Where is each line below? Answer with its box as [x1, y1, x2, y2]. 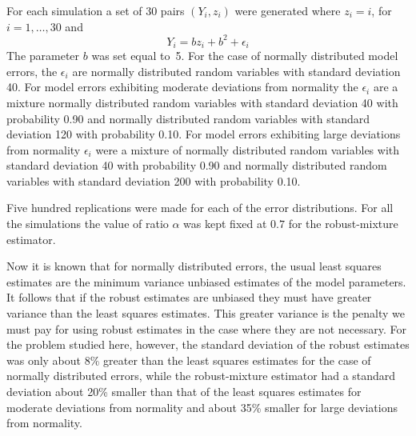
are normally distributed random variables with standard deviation [72, 62, 401, 79]
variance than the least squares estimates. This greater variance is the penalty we [6, 305, 406, 322]
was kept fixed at [183, 215, 267, 232]
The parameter [6, 47, 80, 64]
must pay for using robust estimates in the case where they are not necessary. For [6, 320, 406, 337]
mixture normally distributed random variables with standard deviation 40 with [6, 94, 398, 110]
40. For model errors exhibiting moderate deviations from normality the [6, 78, 358, 95]
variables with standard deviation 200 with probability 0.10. [6, 172, 301, 189]
